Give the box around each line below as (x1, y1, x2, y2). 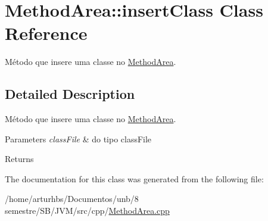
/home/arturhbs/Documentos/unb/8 (5, 192, 139, 205)
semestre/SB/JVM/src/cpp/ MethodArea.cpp (5, 204, 170, 217)
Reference (5, 21, 88, 45)
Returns (5, 152, 34, 165)
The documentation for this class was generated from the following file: (5, 172, 264, 185)
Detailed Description (5, 85, 135, 103)
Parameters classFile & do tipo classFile (5, 132, 152, 145)
